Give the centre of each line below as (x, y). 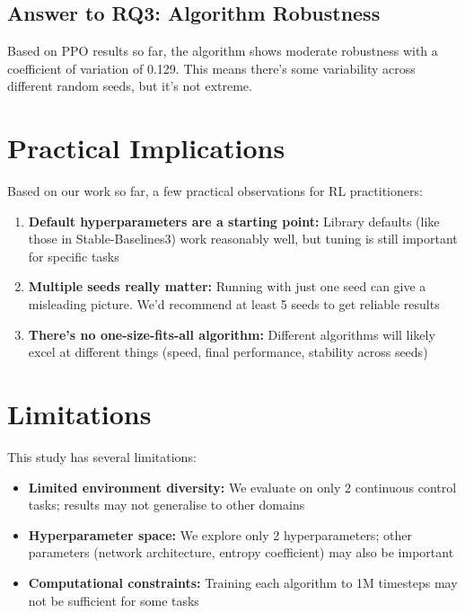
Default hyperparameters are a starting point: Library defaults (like (234, 221)
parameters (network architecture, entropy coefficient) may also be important (241, 552)
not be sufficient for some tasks (114, 600)
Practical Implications (146, 148)
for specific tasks (74, 256)
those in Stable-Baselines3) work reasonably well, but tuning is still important (243, 239)
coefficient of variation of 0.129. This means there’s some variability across (211, 68)
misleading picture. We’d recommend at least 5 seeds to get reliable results (234, 304)
